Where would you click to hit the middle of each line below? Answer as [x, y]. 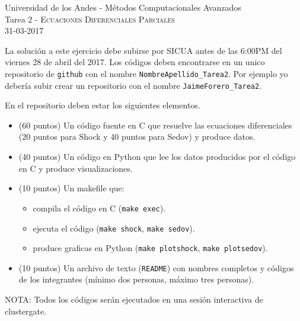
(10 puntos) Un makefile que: [71, 188]
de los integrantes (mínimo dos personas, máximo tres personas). [136, 279]
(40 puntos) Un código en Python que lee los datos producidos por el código [157, 157]
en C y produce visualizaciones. [76, 168]
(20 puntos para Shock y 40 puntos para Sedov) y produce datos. [137, 137]
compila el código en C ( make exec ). [99, 208]
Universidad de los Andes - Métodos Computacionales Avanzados [123, 7]
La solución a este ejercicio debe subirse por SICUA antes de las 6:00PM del [143, 50]
